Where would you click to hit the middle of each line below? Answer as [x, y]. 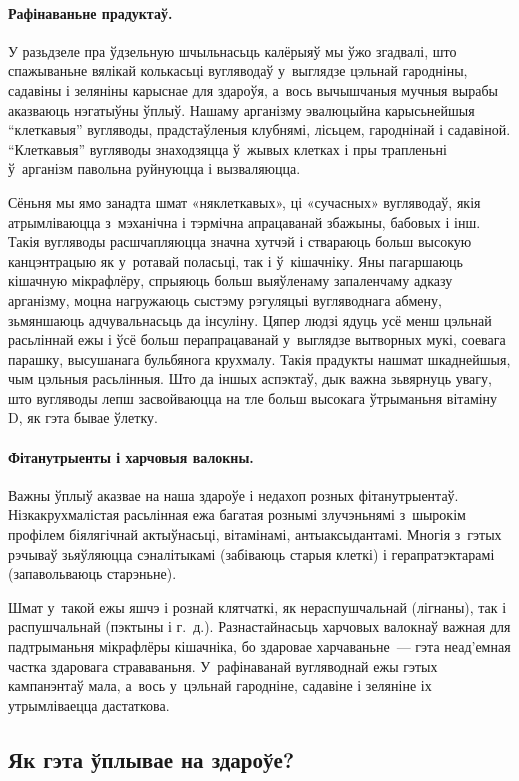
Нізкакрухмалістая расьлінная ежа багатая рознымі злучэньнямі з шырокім [237, 514]
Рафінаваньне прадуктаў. [90, 12]
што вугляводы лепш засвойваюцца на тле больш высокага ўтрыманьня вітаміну [253, 397]
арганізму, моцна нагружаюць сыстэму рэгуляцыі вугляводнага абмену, [225, 299]
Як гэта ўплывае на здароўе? [151, 758]
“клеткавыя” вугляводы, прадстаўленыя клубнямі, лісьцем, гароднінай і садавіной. [259, 129]
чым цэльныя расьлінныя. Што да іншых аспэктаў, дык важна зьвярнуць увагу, [250, 378]
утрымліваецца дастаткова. [89, 704]
